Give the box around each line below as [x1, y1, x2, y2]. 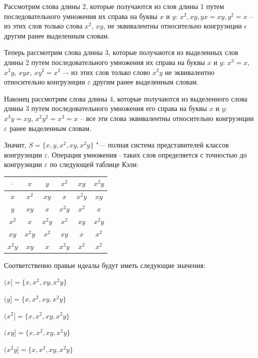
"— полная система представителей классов [96, 139, 229, 150]
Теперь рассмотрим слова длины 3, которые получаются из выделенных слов [4, 47, 239, 57]
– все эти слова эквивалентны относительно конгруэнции [80, 112, 254, 123]
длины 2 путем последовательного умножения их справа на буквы [4, 56, 205, 67]
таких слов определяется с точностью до [123, 149, 247, 159]
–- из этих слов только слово [63, 66, 150, 77]
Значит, [4, 139, 26, 150]
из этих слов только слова [4, 20, 83, 31]
